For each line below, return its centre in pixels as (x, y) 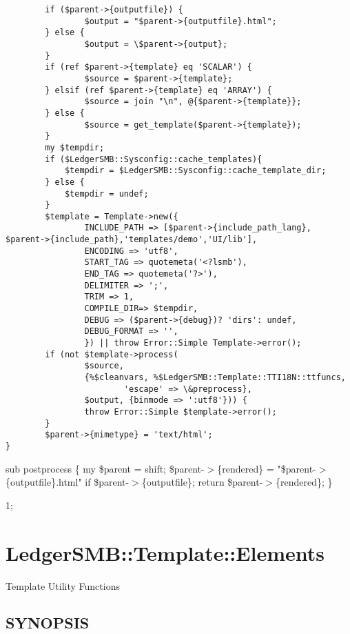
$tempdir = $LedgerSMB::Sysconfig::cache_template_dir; (195, 171)
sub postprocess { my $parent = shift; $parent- (105, 468)
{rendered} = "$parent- (267, 468)
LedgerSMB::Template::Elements (165, 552)
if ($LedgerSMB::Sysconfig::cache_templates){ (154, 159)
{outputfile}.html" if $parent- (68, 482)
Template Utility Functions (63, 585)
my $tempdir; (75, 147)
